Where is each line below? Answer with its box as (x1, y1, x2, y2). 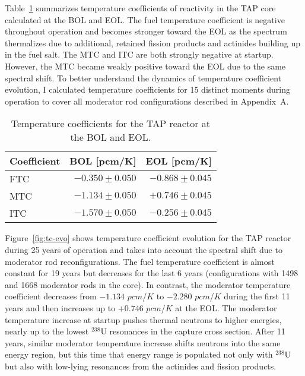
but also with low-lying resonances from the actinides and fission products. (5, 359, 277, 372)
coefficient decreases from (5, 290, 97, 302)
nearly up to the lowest (5, 325, 89, 337)
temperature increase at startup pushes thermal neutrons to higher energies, (5, 313, 282, 326)
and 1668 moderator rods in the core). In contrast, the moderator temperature (5, 278, 291, 290)
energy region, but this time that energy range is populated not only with (5, 348, 273, 361)
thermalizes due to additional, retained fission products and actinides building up (5, 36, 300, 49)
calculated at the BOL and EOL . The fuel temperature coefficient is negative (5, 13, 285, 26)
